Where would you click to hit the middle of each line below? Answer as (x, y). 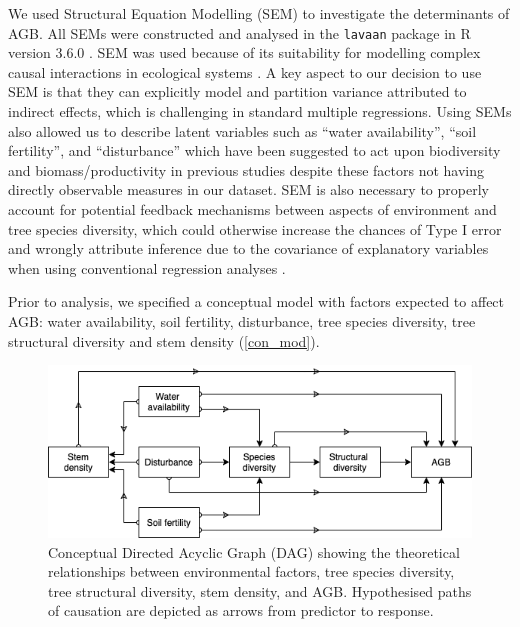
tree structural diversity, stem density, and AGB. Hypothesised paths (260, 590)
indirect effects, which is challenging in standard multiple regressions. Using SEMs (260, 111)
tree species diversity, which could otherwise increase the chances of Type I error (255, 228)
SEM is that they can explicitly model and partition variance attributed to (237, 91)
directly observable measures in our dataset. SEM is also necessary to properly (248, 189)
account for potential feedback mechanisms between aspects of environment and (252, 209)
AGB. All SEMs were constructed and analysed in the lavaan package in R (239, 32)
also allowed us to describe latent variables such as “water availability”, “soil (242, 130)
